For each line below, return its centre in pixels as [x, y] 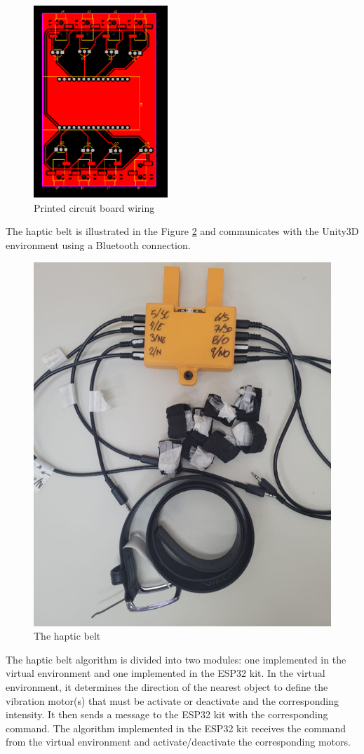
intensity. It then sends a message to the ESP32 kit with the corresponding [167, 714]
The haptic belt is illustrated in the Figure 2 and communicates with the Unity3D [182, 231]
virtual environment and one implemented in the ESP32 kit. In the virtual [166, 673]
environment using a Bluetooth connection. [98, 244]
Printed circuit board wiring [94, 207]
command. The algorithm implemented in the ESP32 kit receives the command [176, 728]
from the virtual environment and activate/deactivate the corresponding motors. [178, 742]
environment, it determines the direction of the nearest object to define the [167, 686]
